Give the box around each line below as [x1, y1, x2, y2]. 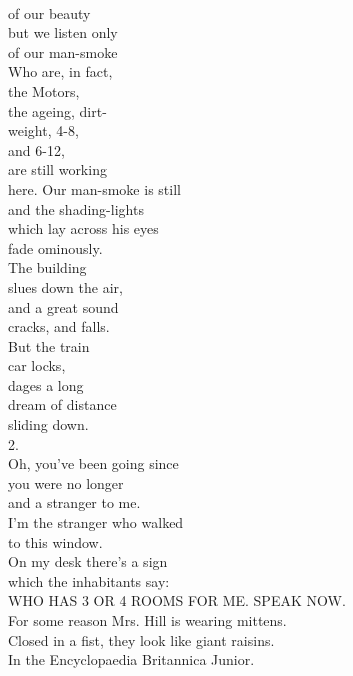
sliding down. [8, 414, 89, 435]
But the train [8, 335, 90, 356]
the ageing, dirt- [8, 100, 107, 121]
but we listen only [8, 22, 118, 43]
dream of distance [8, 394, 117, 415]
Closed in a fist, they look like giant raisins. [8, 629, 275, 650]
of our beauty [8, 2, 91, 23]
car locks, [8, 355, 66, 376]
